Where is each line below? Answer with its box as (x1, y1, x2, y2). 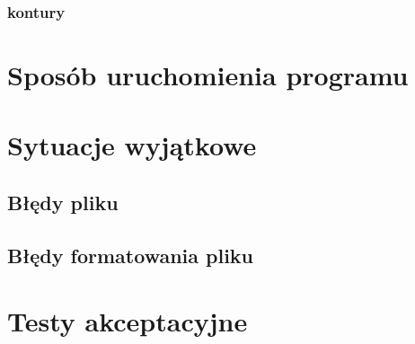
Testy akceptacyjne (7, 303, 248, 340)
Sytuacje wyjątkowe (7, 127, 257, 163)
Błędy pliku (7, 188, 119, 216)
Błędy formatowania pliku (7, 241, 254, 269)
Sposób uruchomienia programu (7, 57, 409, 93)
